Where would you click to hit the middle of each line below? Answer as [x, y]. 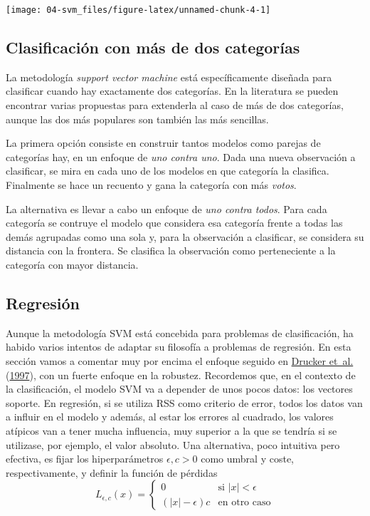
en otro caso [244, 502]
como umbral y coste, [247, 459]
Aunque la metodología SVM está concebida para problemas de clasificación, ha [180, 332]
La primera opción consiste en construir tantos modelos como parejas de [163, 143]
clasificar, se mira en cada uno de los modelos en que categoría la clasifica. [168, 171]
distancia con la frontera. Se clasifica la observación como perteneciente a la [171, 251]
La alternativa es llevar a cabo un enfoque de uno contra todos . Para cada [166, 208]
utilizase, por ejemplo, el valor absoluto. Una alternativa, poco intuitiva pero [173, 444]
